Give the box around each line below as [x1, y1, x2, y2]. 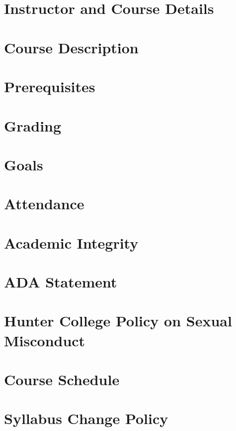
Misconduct [4, 330, 85, 350]
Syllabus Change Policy [4, 408, 168, 429]
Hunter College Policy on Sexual [4, 310, 232, 331]
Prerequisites [4, 76, 95, 97]
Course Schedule [4, 369, 120, 389]
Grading [4, 115, 62, 136]
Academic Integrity [4, 232, 139, 253]
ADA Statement [4, 272, 117, 291]
